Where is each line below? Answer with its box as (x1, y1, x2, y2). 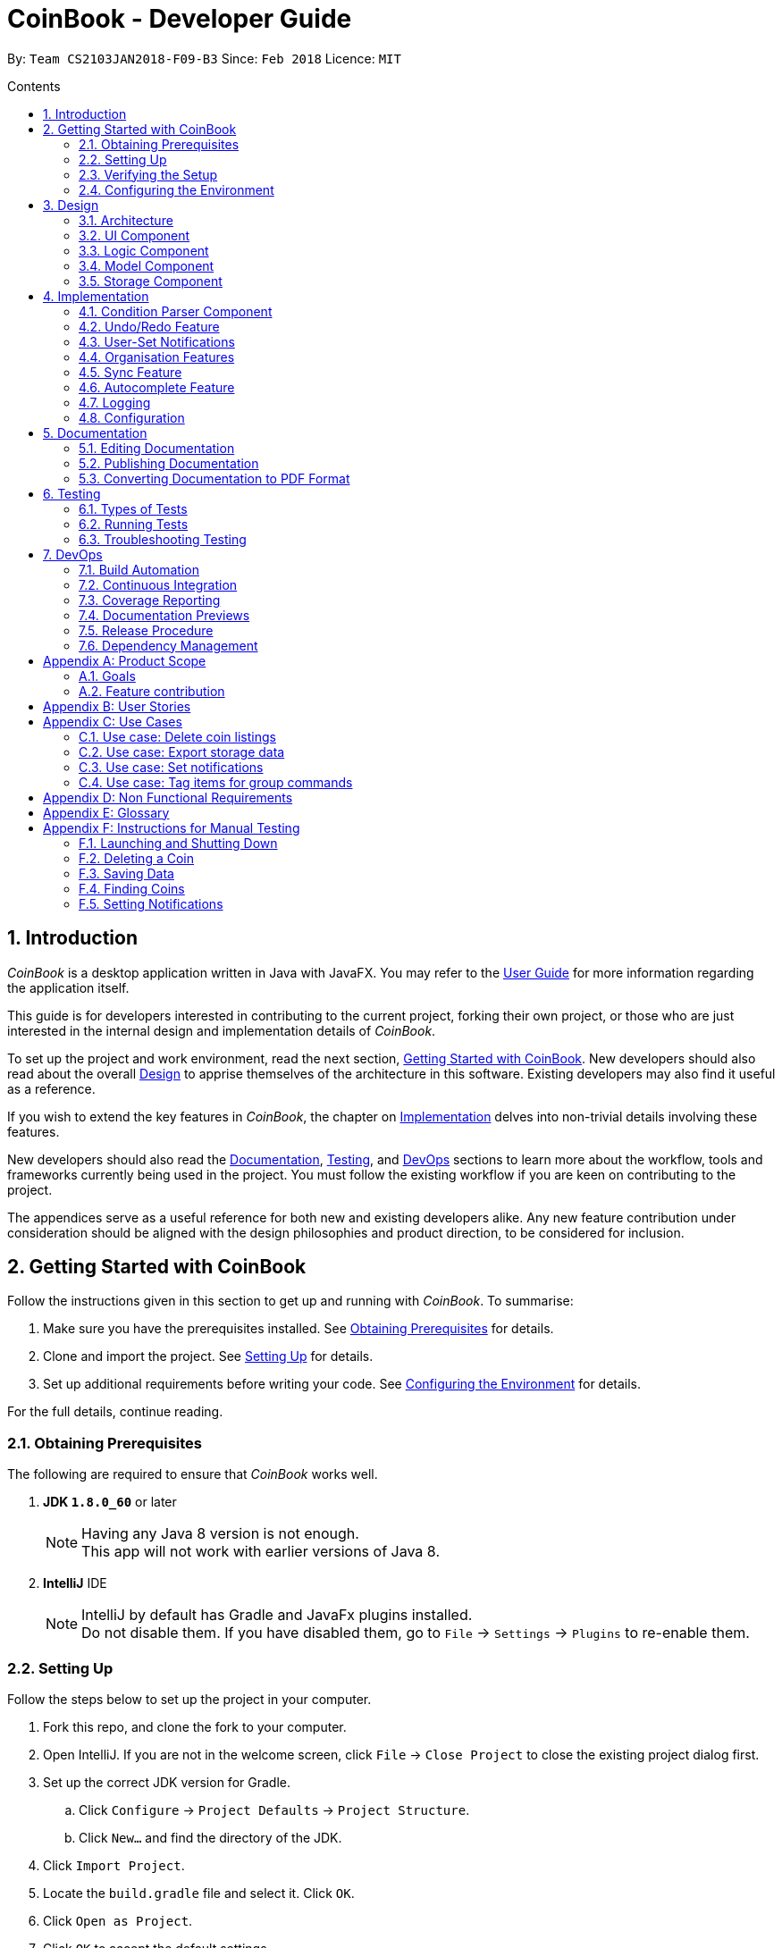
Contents (7, 78, 61, 94)
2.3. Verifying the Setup (79, 166, 218, 182)
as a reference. (7, 1080, 96, 1096)
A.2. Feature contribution (79, 683, 225, 699)
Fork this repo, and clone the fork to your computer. (43, 1718, 347, 1734)
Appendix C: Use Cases (43, 713, 182, 729)
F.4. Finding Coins (79, 880, 185, 896)
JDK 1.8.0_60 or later (43, 1494, 177, 1510)
